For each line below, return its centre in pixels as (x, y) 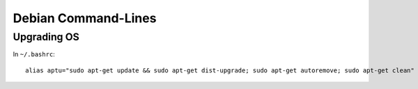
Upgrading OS (46, 37)
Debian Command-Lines (85, 18)
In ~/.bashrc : (34, 54)
